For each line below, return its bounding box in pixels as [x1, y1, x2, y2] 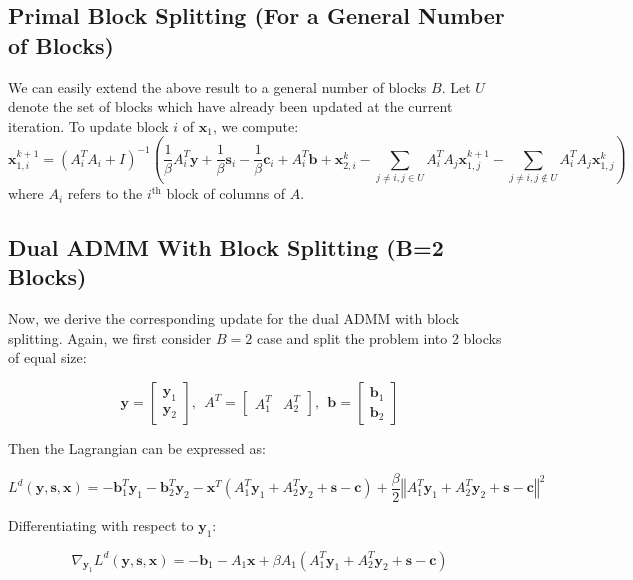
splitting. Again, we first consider [8, 327, 212, 348]
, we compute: [212, 115, 299, 136]
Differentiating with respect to [8, 514, 194, 535]
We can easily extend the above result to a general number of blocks [8, 76, 427, 97]
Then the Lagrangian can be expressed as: [8, 438, 266, 459]
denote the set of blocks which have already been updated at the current [8, 96, 453, 117]
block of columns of [166, 183, 286, 204]
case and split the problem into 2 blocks [256, 327, 502, 348]
